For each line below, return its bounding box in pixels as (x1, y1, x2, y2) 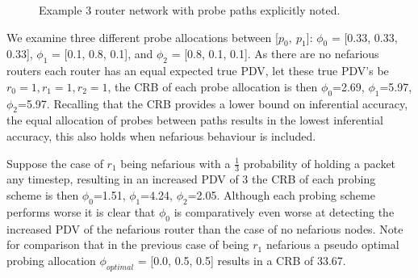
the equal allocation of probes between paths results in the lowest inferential (6, 112, 383, 128)
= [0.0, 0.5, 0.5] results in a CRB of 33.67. (137, 251, 346, 268)
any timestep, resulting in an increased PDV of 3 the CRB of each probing (6, 171, 376, 187)
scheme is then (6, 186, 79, 203)
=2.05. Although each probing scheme (187, 186, 375, 203)
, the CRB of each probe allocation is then (107, 78, 318, 95)
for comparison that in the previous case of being (6, 236, 249, 253)
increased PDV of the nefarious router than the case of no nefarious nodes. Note (6, 220, 403, 237)
